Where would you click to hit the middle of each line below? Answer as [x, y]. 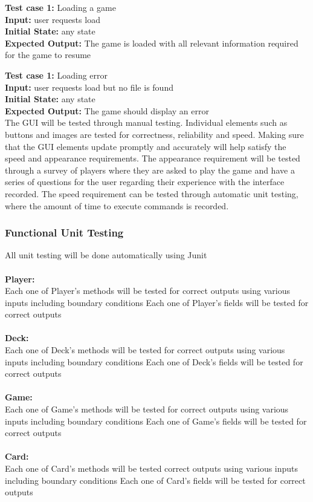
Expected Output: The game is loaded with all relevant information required [152, 43]
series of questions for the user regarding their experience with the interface [145, 182]
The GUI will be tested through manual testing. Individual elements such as [146, 122]
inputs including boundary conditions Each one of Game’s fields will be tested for [156, 421]
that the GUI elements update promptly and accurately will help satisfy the [146, 146]
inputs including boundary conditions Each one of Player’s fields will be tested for [157, 302]
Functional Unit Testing [64, 233]
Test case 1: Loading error [56, 75]
